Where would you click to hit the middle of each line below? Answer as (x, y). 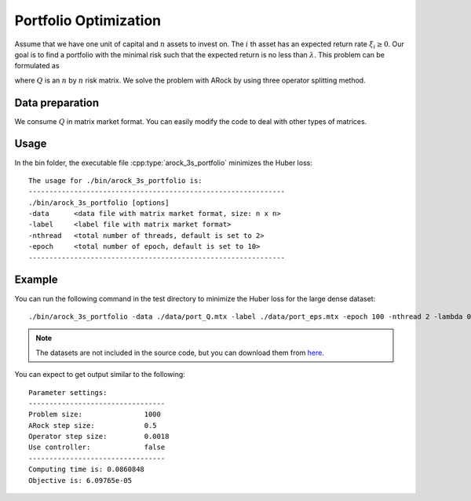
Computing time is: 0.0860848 (87, 470)
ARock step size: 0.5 (93, 425)
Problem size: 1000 (95, 415)
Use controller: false (97, 447)
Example (36, 280)
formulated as (37, 66)
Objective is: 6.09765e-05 (80, 480)
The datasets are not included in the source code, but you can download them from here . (180, 353)
